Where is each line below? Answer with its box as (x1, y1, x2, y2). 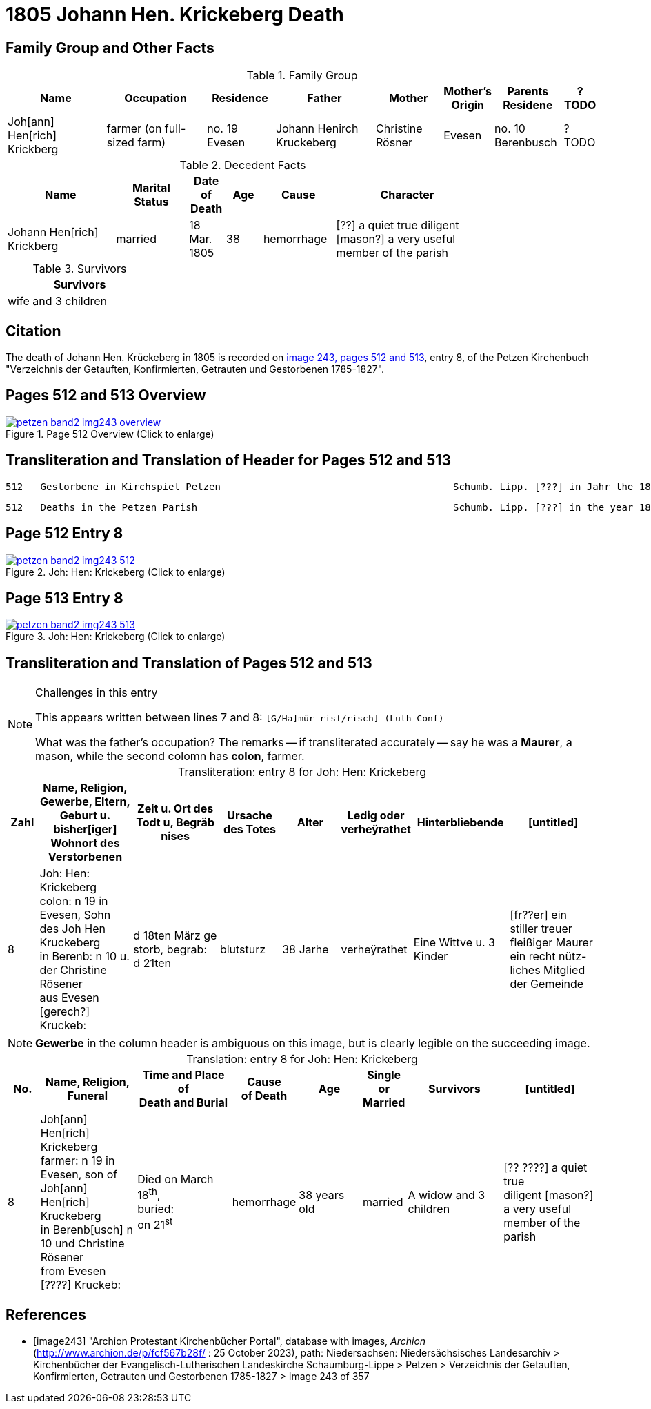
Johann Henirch (275, 122, 359, 136)
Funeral (67, 1089, 108, 1103)
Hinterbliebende (417, 815, 504, 830)
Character (380, 188, 434, 202)
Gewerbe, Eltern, (40, 795, 130, 809)
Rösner (376, 135, 412, 150)
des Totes (223, 822, 276, 837)
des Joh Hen (39, 922, 106, 936)
